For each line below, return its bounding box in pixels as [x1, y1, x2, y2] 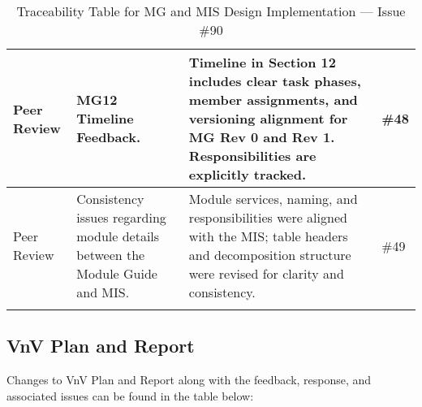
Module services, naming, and [188, 189, 358, 208]
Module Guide [76, 264, 157, 283]
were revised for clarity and [188, 264, 344, 283]
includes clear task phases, [188, 71, 361, 90]
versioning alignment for [188, 109, 348, 128]
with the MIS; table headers [188, 227, 348, 245]
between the [76, 245, 145, 264]
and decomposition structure [188, 245, 351, 264]
